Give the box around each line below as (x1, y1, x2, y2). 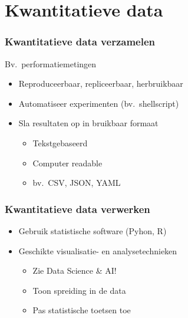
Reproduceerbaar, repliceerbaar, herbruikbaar (18, 77, 183, 90)
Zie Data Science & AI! (32, 264, 117, 277)
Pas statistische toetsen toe (32, 304, 131, 316)
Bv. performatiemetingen (5, 57, 97, 70)
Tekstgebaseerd (32, 136, 88, 149)
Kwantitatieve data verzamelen (5, 34, 155, 49)
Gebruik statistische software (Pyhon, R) (18, 224, 167, 237)
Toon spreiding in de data (32, 284, 126, 296)
